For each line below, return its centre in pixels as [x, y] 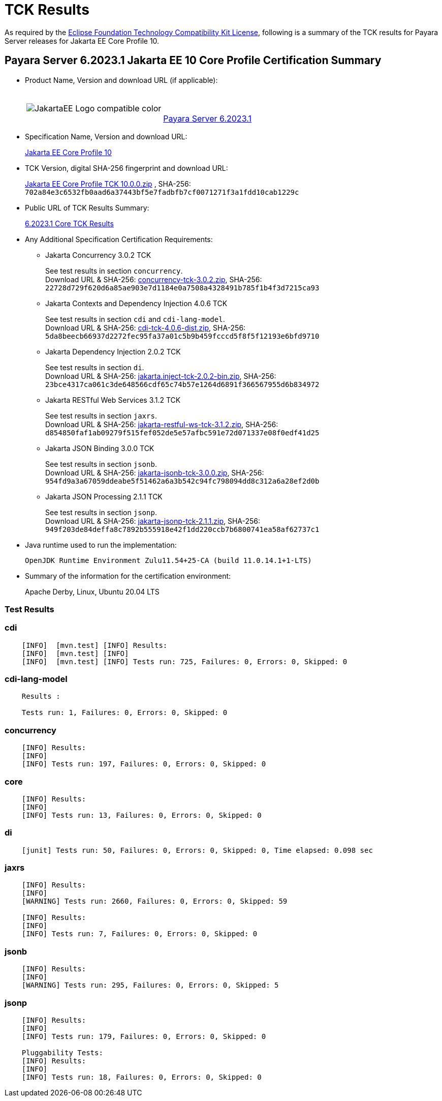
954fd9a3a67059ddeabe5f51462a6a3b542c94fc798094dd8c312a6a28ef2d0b [182, 481]
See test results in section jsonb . [101, 464]
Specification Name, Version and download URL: [106, 136]
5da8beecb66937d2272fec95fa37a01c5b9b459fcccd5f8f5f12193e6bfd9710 [182, 336]
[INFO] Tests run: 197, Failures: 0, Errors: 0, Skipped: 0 [144, 764]
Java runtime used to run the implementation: [101, 545]
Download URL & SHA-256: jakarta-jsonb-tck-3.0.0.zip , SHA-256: [155, 472]
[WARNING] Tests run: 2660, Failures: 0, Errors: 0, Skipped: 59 [154, 901]
